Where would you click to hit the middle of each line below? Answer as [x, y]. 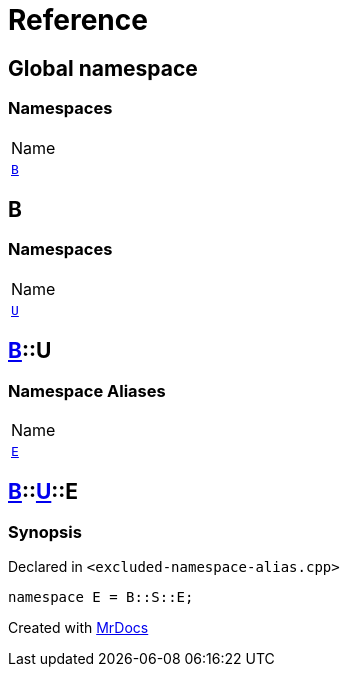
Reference [78, 20]
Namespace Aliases [87, 390]
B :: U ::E [43, 492]
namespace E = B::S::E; [101, 597]
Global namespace [103, 68]
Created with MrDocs [78, 628]
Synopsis [45, 531]
